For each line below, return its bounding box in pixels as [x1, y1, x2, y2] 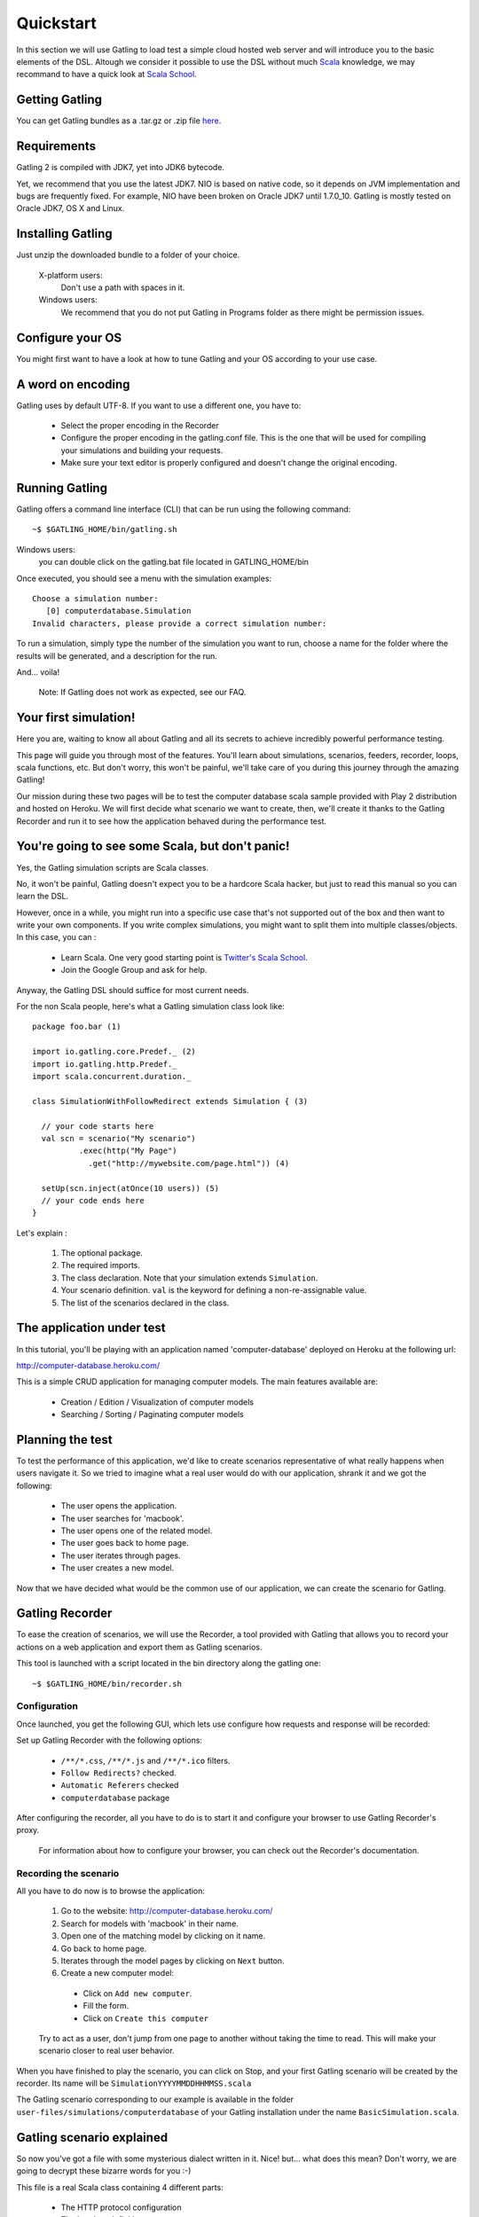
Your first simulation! [16, 710, 136, 725]
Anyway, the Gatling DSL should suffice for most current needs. [16, 984, 249, 995]
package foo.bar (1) [32, 1022, 122, 1032]
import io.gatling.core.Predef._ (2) [32, 1046, 197, 1057]
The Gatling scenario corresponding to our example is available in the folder [16, 2094, 294, 2105]
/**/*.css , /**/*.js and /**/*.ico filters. [60, 1755, 231, 1766]
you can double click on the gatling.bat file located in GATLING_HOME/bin [38, 557, 310, 568]
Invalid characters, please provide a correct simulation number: [32, 618, 327, 629]
